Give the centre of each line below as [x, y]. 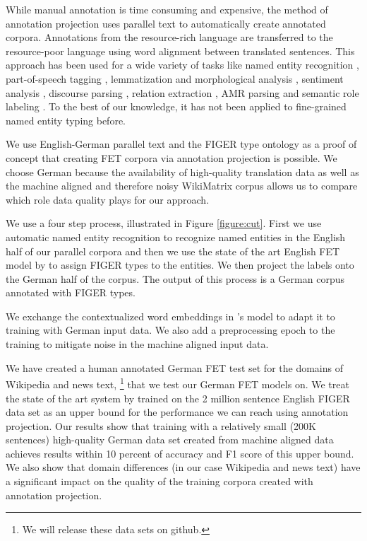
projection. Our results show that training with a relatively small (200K [161, 425]
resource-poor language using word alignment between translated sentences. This [180, 51]
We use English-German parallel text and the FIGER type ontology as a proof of [181, 144]
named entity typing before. [66, 120]
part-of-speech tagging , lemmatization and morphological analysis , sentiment [175, 78]
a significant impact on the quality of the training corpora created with [160, 481]
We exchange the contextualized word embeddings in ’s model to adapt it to [170, 316]
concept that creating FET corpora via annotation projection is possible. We [172, 157]
